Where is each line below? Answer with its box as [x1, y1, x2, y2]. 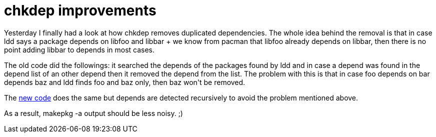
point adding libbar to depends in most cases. [4, 45, 155, 54]
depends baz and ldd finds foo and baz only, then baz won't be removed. [4, 77, 245, 86]
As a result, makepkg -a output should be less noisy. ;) [4, 108, 183, 117]
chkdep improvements [4, 2, 156, 19]
